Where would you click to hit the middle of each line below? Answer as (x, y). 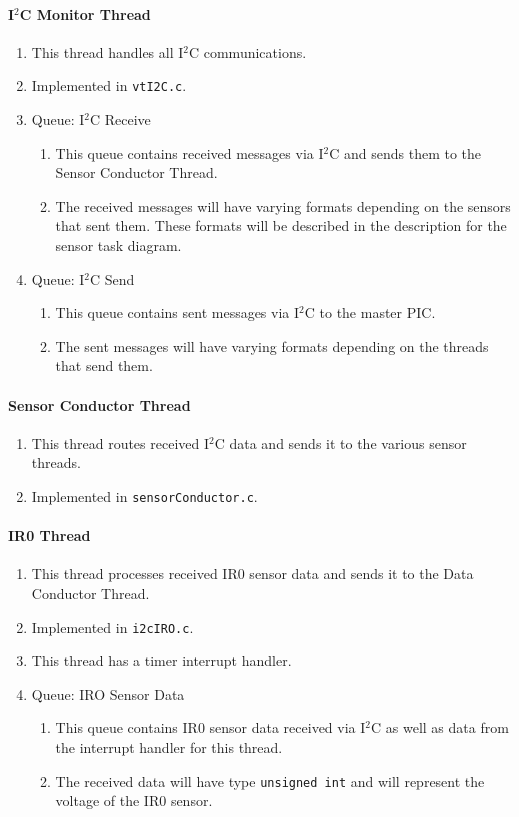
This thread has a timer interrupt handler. (161, 660)
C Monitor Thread (85, 13)
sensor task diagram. (118, 245)
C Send (112, 278)
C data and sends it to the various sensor (340, 442)
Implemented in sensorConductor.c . (144, 495)
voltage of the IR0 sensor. (134, 800)
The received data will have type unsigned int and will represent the (270, 780)
